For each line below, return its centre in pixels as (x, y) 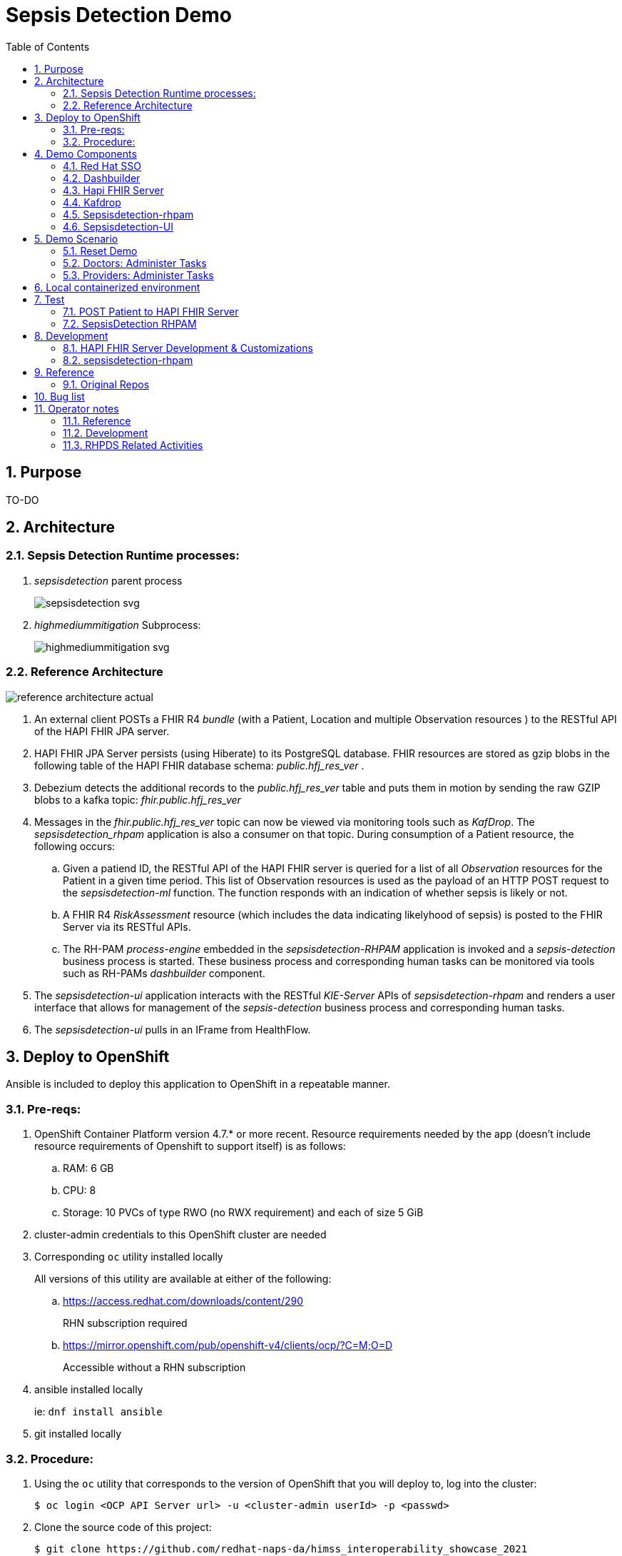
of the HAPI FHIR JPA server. (102, 731)
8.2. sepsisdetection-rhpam (128, 360)
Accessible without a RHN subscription (154, 1368)
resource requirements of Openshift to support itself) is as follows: (190, 1146)
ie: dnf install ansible (98, 1412)
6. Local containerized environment (117, 287)
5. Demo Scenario (76, 238)
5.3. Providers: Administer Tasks (138, 275)
